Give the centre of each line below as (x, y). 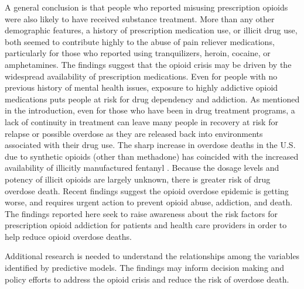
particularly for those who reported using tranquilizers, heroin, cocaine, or (138, 53)
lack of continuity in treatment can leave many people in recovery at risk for (141, 121)
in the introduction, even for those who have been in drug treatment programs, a (150, 110)
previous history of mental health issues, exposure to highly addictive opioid (141, 87)
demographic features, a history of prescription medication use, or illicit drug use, (151, 30)
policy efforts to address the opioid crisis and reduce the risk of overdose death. (147, 279)
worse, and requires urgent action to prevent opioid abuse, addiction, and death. (149, 202)
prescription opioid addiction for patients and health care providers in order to (146, 225)
